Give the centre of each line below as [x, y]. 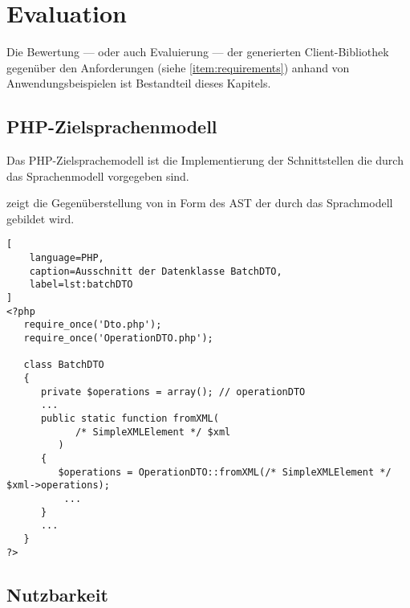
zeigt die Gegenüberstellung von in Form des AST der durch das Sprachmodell [200, 203]
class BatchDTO [64, 365]
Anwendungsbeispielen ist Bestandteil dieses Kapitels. [139, 83]
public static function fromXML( [130, 419]
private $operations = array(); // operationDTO [173, 392]
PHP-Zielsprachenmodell [112, 126]
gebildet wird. [41, 218]
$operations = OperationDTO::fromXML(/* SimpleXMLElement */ [225, 472]
